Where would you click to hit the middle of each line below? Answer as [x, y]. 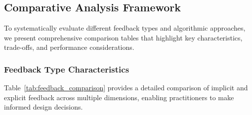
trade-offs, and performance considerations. [69, 47]
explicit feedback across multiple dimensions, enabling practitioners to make [119, 97]
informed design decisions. [43, 107]
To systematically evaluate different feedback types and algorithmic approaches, [125, 28]
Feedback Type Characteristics [67, 69]
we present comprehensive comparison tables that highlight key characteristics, [123, 37]
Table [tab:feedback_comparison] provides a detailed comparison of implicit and [126, 88]
